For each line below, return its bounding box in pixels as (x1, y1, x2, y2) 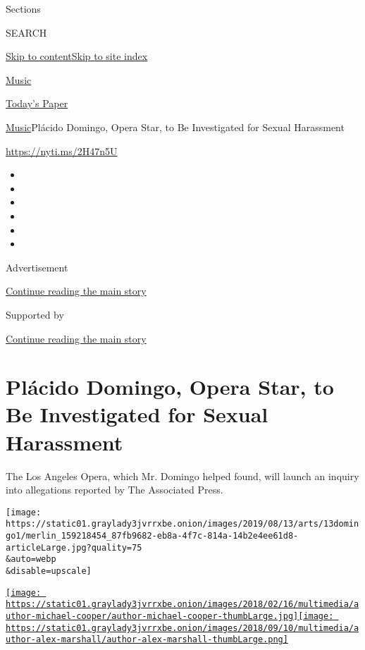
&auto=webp (6, 554, 56, 565)
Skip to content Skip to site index (6, 49, 148, 63)
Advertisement (6, 259, 68, 274)
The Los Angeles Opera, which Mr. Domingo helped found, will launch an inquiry (6, 468, 359, 483)
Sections (6, 1, 41, 16)
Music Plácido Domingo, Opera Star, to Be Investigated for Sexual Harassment (6, 119, 345, 134)
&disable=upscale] (6, 566, 92, 577)
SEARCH (6, 25, 47, 39)
